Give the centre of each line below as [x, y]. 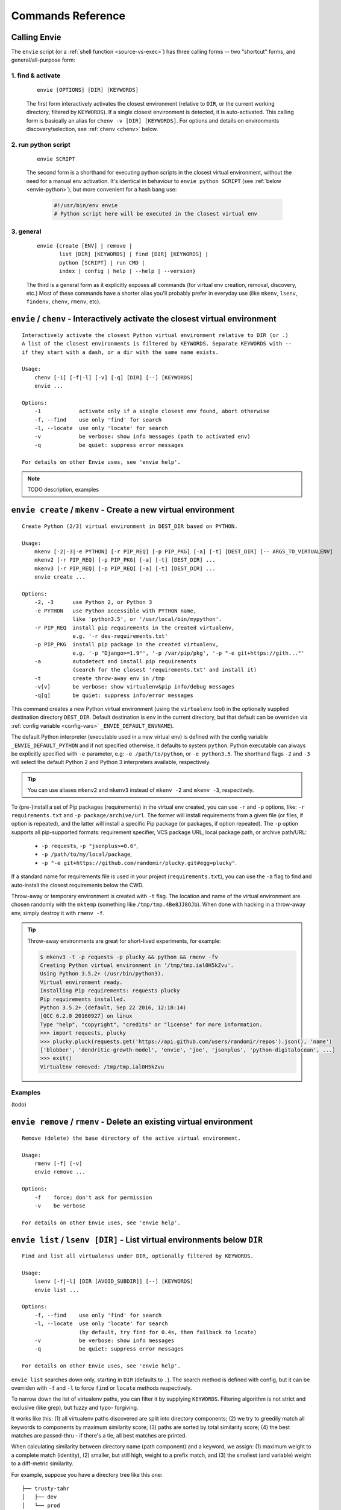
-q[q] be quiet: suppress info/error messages [114, 695]
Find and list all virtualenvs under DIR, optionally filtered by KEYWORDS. [138, 1256]
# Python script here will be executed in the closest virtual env [156, 214]
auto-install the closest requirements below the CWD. [77, 885]
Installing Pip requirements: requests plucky [110, 991]
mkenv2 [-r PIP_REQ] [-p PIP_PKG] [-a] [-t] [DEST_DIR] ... [125, 560]
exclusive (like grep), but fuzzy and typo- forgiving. [75, 1407]
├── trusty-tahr [46, 1488]
